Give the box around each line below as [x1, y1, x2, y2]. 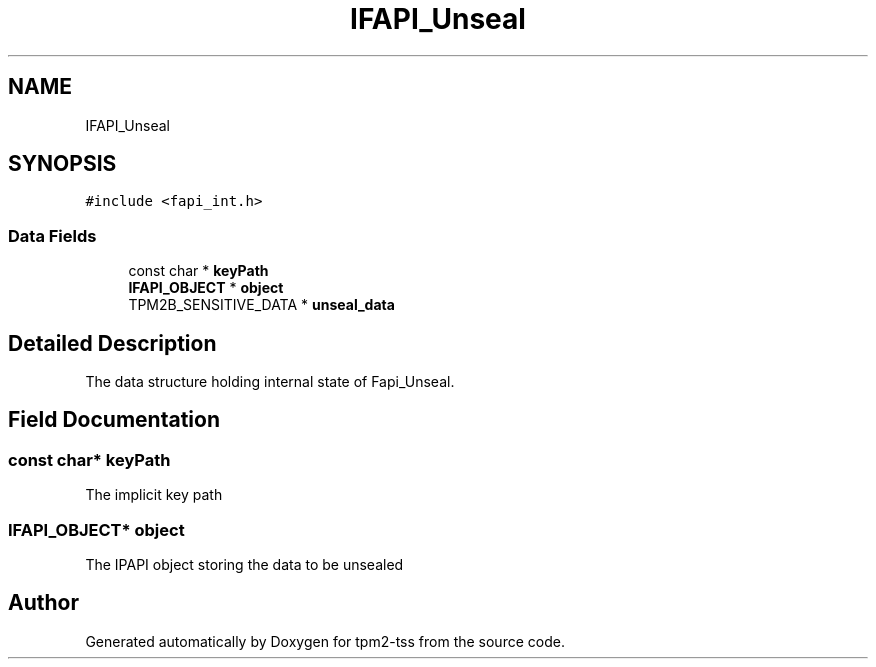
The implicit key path [85, 486, 223, 504]
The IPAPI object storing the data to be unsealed [85, 556, 404, 573]
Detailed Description [8, 330, 217, 356]
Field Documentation [8, 407, 220, 433]
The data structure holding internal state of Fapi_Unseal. [85, 373, 455, 391]
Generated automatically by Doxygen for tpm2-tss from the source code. [85, 632, 565, 650]
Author [8, 590, 79, 616]
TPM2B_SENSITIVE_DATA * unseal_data [128, 296, 395, 314]
